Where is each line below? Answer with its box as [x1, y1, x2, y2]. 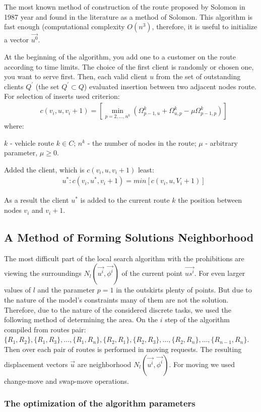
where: [4, 121, 24, 131]
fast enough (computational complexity [4, 21, 125, 32]
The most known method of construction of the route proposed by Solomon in [4, 2, 245, 12]
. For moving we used [169, 359, 235, 369]
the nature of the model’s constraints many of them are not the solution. [4, 295, 229, 305]
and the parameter [37, 284, 95, 295]
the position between [178, 195, 242, 205]
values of [4, 284, 31, 295]
